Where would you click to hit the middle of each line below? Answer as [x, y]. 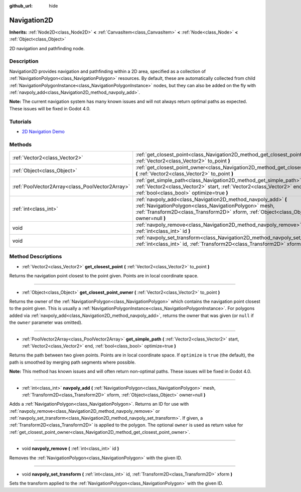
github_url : [21, 6]
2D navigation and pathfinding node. [47, 48]
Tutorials [21, 121]
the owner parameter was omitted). [46, 322]
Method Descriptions [36, 257]
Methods [21, 144]
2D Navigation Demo [43, 131]
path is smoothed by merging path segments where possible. [72, 362]
